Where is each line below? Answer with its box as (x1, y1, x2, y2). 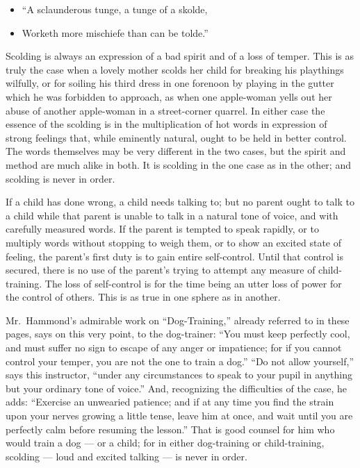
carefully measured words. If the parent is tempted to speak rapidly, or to (6, 222, 319, 236)
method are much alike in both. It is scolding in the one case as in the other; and (6, 157, 351, 172)
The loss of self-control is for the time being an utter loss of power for (44, 276, 342, 290)
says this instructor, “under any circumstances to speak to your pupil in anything (6, 367, 352, 382)
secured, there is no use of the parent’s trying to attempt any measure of (6, 262, 316, 277)
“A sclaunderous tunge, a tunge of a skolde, (22, 2, 208, 16)
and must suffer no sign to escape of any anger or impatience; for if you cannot (6, 340, 342, 355)
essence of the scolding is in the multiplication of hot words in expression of (6, 117, 327, 131)
